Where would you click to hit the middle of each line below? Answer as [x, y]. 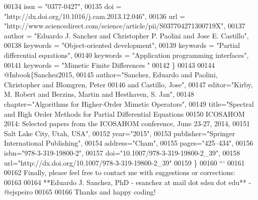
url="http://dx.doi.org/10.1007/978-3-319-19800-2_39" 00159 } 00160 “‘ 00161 [125, 162]
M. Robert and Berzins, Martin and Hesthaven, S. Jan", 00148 [99, 94]
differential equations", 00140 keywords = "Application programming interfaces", [127, 55]
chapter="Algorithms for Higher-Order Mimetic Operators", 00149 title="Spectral [129, 103]
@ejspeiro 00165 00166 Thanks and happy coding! [80, 192]
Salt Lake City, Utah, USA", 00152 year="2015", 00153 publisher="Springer [120, 133]
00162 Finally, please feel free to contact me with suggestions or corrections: [120, 172]
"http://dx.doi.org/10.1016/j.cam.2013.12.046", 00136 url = [95, 16]
